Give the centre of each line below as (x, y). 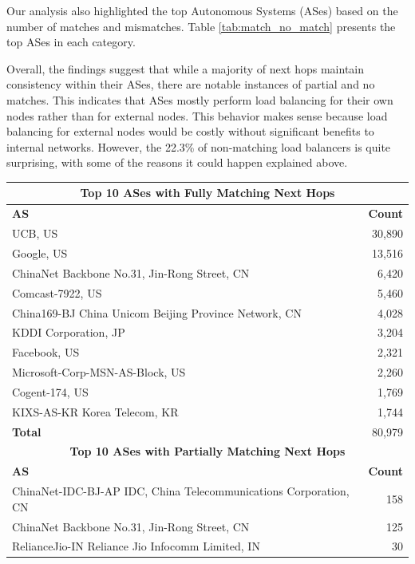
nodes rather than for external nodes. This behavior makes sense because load (197, 115)
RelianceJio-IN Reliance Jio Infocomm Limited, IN (136, 546)
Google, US (40, 252)
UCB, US (35, 233)
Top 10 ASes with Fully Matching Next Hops (207, 193)
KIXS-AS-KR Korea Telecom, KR (95, 411)
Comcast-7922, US (57, 292)
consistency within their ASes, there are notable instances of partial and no (191, 84)
